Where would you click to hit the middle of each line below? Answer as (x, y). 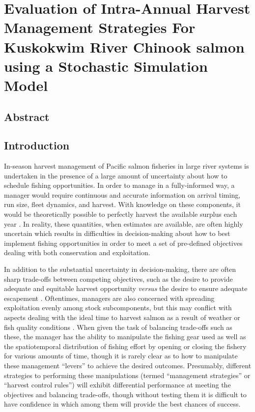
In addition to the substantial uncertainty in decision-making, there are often (120, 269)
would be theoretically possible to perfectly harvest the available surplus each (121, 214)
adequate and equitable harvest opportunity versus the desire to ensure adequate (126, 288)
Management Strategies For (100, 27)
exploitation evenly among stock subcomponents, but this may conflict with (118, 308)
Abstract (27, 116)
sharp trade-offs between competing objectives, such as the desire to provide (118, 279)
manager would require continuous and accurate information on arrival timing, (122, 194)
